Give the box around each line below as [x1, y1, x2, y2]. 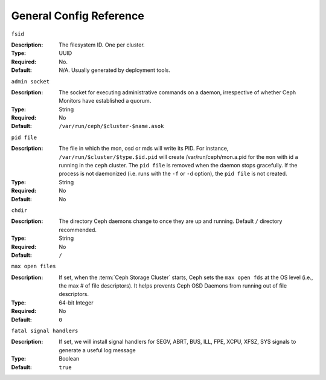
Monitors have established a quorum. [59, 97, 152, 105]
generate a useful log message [59, 346, 136, 353]
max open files [11, 263, 57, 270]
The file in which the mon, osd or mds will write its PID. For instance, [59, 145, 229, 152]
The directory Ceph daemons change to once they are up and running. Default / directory [59, 217, 283, 225]
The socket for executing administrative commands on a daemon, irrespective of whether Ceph [59, 88, 296, 96]
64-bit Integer [59, 299, 94, 306]
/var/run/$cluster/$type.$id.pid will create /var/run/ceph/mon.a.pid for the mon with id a [59, 153, 298, 160]
